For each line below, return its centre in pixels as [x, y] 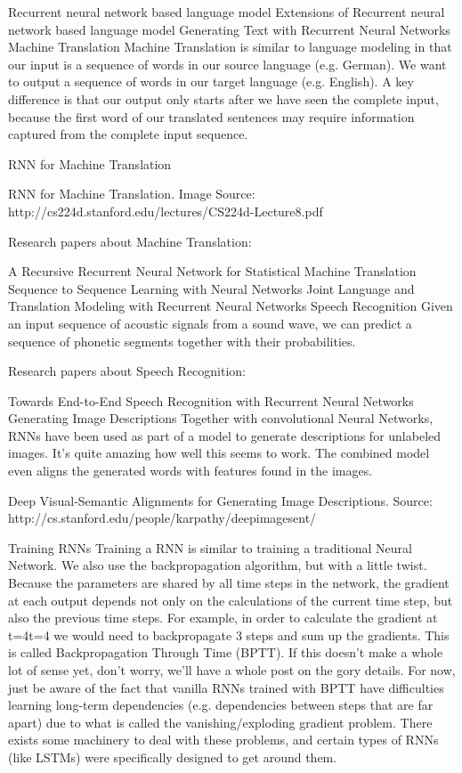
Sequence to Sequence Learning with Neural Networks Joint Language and [211, 288]
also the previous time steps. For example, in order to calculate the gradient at [223, 618]
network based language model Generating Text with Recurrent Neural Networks [229, 29]
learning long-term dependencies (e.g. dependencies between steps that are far [221, 705]
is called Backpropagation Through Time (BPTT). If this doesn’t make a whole [226, 652]
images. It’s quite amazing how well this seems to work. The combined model [219, 453]
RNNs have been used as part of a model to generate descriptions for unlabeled [225, 435]
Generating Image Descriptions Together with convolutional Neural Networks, [221, 418]
